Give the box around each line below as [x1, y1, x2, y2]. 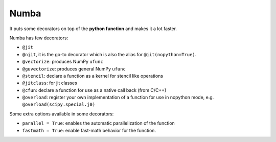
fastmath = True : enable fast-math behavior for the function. [22, 127, 156, 133]
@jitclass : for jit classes [22, 80, 78, 86]
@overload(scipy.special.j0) [22, 102, 96, 107]
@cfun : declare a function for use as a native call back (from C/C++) [22, 87, 167, 93]
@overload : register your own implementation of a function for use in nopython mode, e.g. [22, 94, 214, 101]
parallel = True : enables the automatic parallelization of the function [22, 120, 175, 126]
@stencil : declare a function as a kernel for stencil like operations [22, 73, 164, 79]
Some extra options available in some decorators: [9, 110, 114, 117]
